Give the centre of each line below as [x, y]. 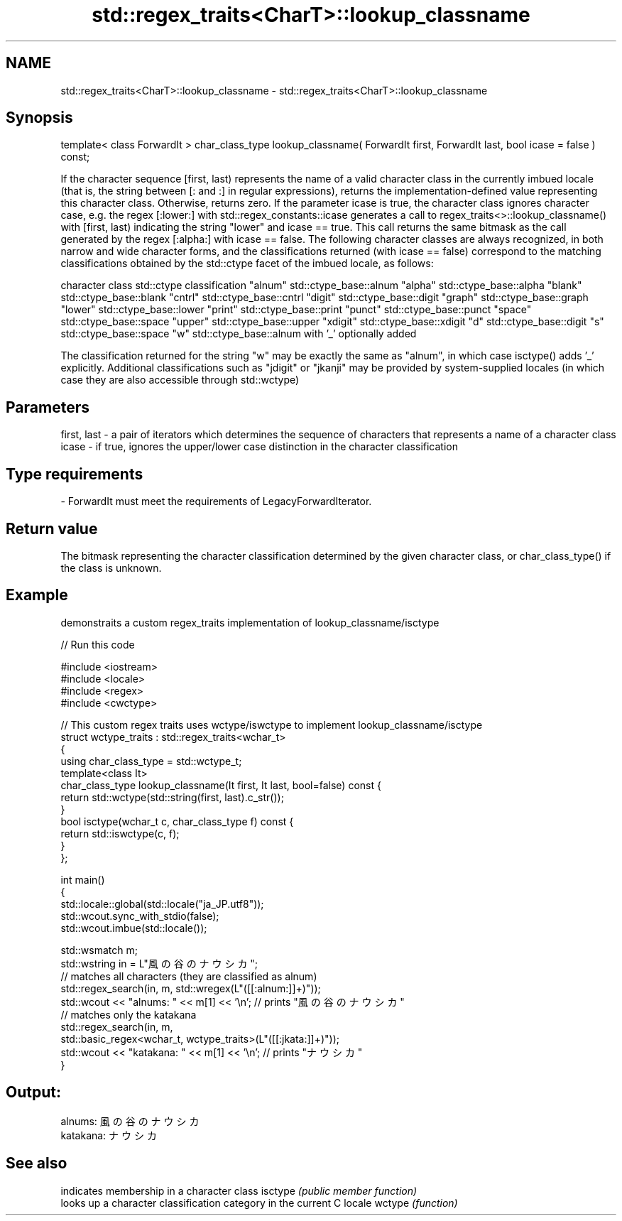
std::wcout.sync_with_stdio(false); [140, 916]
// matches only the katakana [129, 1014]
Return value [52, 528]
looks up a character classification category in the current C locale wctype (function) [259, 1203]
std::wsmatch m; [99, 950]
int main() [83, 879]
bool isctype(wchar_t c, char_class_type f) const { [177, 821]
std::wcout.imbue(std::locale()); [134, 928]
